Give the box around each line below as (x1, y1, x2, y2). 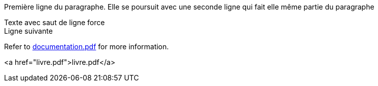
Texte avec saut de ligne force (4, 18, 105, 27)
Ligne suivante (4, 27, 53, 35)
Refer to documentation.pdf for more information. (4, 42, 169, 51)
